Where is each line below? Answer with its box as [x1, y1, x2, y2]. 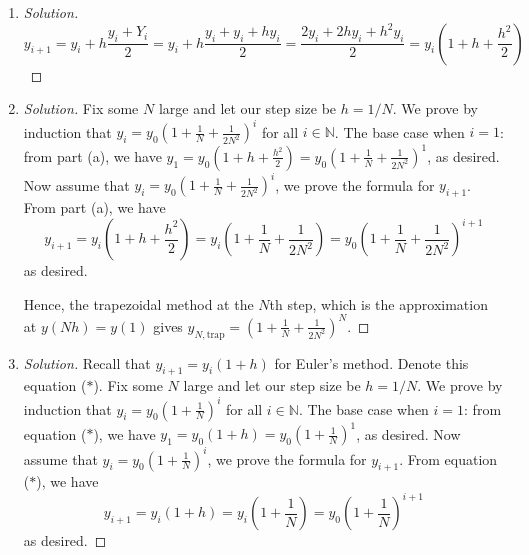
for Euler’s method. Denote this [274, 352, 469, 373]
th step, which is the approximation [269, 293, 488, 314]
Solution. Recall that [23, 352, 151, 373]
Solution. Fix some [23, 98, 139, 119]
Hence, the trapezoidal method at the [23, 293, 254, 314]
